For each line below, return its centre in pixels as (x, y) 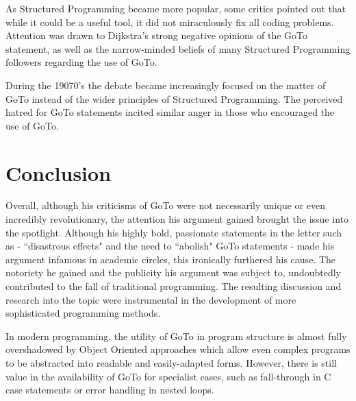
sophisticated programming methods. (83, 313)
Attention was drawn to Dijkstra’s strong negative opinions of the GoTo (157, 35)
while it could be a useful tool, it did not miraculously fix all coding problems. (170, 22)
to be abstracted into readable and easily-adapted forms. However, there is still (171, 363)
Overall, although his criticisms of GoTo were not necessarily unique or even (165, 205)
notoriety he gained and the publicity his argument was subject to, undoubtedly (173, 272)
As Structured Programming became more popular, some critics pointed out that (176, 8)
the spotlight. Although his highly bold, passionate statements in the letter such (174, 232)
